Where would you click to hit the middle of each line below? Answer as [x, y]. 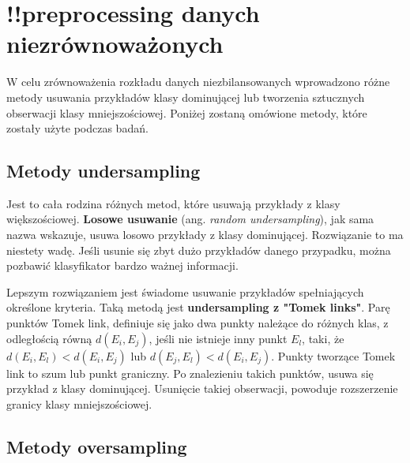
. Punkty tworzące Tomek [333, 355]
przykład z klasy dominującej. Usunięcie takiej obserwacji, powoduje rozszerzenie [202, 388]
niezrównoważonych [115, 44]
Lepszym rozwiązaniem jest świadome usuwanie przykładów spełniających [185, 291]
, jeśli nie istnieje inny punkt [218, 338]
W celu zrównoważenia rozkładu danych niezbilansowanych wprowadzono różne [198, 82]
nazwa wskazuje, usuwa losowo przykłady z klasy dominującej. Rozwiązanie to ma [205, 235]
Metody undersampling [103, 171]
